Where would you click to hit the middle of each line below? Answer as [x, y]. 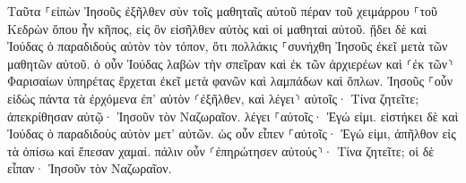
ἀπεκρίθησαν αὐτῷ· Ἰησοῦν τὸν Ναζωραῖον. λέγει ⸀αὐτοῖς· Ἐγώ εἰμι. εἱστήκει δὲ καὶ [233, 116]
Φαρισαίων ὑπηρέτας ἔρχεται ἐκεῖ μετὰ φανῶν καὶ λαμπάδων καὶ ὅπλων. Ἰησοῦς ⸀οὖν [230, 81]
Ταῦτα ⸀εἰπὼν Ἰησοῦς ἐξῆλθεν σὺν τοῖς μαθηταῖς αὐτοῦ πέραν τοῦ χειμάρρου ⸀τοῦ [222, 11]
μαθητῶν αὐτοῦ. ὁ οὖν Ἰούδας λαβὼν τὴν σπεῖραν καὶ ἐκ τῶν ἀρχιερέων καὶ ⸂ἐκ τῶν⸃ [231, 63]
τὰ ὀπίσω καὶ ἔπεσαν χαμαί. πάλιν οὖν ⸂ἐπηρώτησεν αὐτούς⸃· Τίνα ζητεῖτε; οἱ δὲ [221, 150]
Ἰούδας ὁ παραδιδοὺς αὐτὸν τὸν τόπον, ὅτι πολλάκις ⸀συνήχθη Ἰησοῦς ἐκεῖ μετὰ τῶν [228, 46]
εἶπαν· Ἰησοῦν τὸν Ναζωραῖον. [90, 168]
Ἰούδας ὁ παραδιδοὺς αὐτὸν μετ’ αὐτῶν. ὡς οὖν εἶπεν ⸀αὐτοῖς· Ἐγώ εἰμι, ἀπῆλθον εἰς [232, 133]
